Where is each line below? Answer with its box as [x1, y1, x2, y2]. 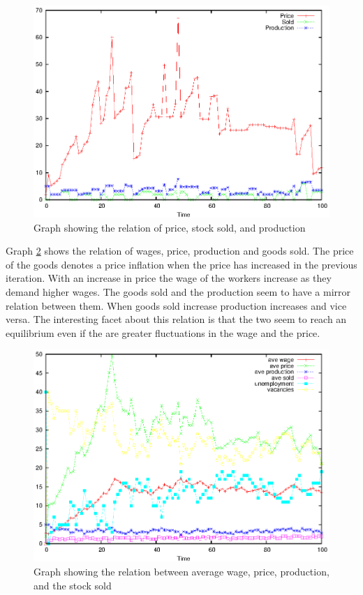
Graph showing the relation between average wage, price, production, [34, 564, 329, 579]
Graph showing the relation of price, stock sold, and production [34, 220, 306, 234]
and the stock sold [34, 578, 112, 592]
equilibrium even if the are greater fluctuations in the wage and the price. [6, 325, 320, 340]
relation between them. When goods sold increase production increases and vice [6, 298, 347, 312]
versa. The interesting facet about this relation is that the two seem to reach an [6, 312, 347, 326]
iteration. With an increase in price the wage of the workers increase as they [6, 271, 332, 285]
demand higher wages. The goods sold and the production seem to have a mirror [6, 285, 350, 299]
